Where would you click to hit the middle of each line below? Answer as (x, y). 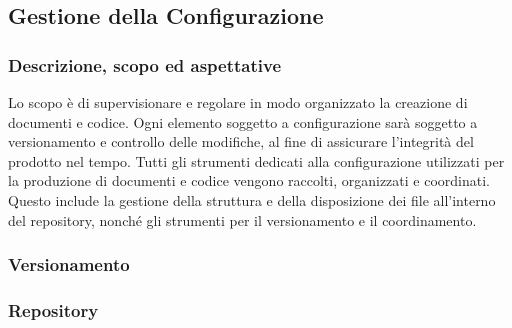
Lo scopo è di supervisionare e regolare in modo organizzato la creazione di (238, 102)
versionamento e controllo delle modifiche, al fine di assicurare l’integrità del (241, 141)
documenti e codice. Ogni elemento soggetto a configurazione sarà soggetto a (243, 121)
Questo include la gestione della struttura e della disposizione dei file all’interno (252, 199)
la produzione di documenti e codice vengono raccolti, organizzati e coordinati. (249, 180)
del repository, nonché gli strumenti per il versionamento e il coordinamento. (242, 219)
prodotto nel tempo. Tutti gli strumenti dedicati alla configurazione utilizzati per (256, 160)
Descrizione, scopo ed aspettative (145, 64)
